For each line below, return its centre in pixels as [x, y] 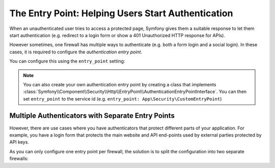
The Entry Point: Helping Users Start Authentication [121, 13]
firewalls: [19, 159]
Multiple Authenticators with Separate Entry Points [92, 116]
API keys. [19, 142]
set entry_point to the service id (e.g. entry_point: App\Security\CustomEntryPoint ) [122, 98]
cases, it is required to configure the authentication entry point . [76, 52]
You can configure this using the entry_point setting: [67, 61]
